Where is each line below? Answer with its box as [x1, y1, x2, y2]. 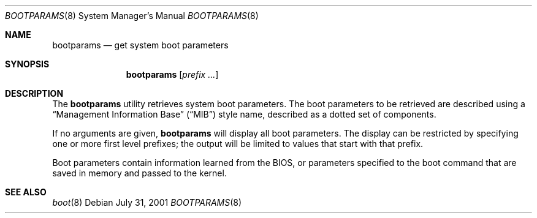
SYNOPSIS [5, 59, 50, 69]
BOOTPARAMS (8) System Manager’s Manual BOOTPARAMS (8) [5, 10, 259, 21]
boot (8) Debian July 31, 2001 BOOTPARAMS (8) [52, 197, 242, 208]
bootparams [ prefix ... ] [126, 69, 219, 80]
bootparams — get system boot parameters [52, 40, 229, 50]
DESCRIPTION [5, 88, 64, 99]
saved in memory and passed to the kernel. [52, 168, 227, 178]
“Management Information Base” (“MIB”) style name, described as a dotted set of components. [52, 109, 436, 119]
